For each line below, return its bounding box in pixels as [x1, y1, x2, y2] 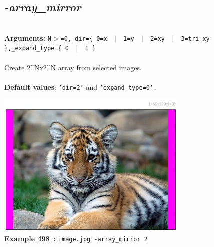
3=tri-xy [181, 35, 210, 42]
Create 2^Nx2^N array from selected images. [4, 62, 142, 72]
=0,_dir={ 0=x [60, 35, 107, 42]
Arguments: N [4, 32, 52, 43]
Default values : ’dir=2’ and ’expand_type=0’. [4, 81, 157, 92]
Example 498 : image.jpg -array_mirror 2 [4, 233, 148, 243]
